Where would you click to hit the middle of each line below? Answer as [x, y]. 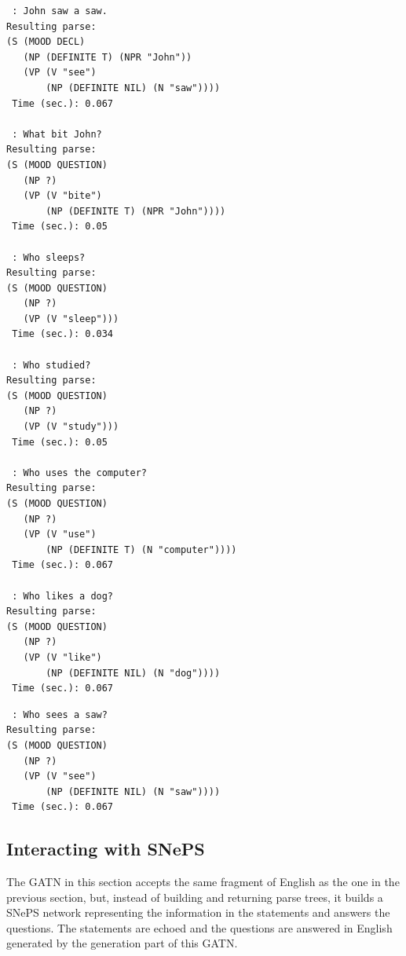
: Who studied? [51, 365]
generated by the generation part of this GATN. [122, 943]
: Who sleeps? [49, 257]
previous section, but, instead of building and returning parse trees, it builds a [195, 897]
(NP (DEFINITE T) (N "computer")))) [141, 549]
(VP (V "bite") [62, 196]
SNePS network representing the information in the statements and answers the [198, 912]
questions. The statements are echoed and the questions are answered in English [199, 927]
